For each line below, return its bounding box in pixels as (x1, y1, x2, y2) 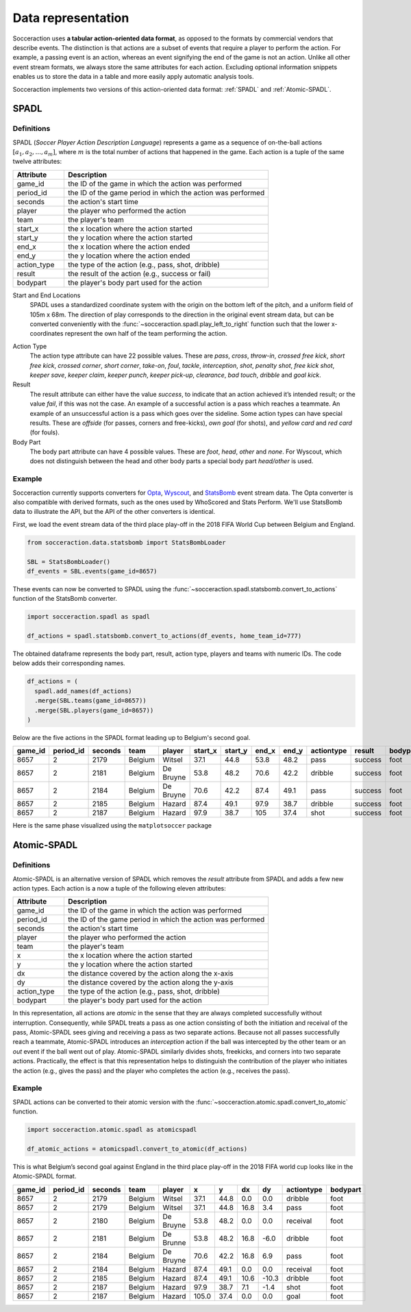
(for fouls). (29, 428, 60, 436)
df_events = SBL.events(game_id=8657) (27, 567, 158, 575)
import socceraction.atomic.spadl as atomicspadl (27, 1126, 197, 1134)
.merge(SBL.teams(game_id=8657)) (34, 697, 147, 705)
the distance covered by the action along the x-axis (68, 969, 234, 978)
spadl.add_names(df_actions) (34, 687, 133, 695)
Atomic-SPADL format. (12, 1172, 77, 1180)
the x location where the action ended (68, 242, 190, 251)
